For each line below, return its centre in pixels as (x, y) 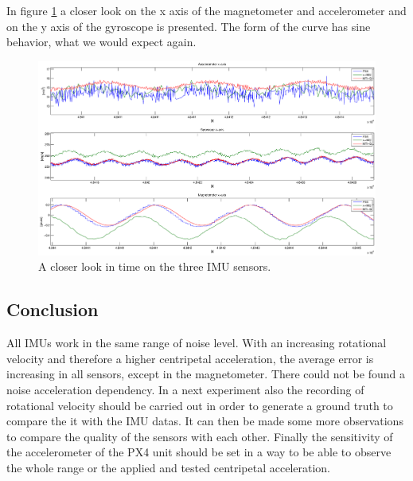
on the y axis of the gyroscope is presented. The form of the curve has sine (189, 26)
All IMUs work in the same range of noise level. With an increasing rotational (197, 343)
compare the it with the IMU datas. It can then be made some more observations (205, 421)
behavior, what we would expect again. (101, 42)
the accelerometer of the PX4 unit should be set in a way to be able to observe (199, 452)
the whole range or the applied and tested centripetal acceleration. (169, 468)
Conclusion (53, 309)
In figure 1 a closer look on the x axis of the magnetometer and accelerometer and (206, 10)
